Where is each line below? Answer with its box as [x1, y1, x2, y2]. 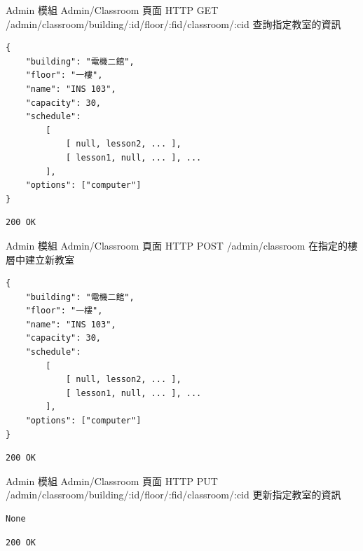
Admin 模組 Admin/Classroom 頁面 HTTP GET [6, 3, 219, 17]
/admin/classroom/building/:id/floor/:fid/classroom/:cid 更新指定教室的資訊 [6, 487, 341, 502]
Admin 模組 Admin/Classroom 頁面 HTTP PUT [6, 473, 218, 488]
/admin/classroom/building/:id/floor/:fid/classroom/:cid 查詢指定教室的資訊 [6, 16, 341, 31]
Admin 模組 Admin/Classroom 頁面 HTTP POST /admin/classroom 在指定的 [6, 238, 348, 252]
